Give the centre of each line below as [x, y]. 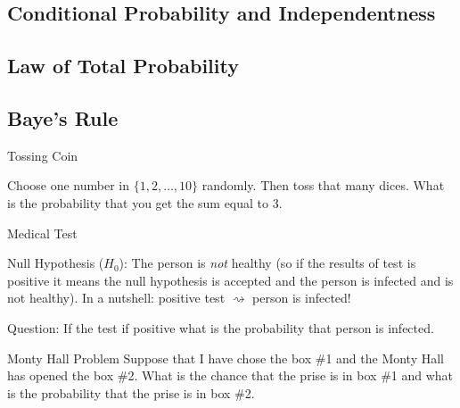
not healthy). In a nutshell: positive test [116, 298]
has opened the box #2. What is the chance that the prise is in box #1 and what [230, 375]
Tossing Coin [43, 155]
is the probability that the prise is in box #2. [131, 392]
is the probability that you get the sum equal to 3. [145, 202]
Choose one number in [69, 185]
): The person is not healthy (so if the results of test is [267, 263]
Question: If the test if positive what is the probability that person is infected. [221, 327]
